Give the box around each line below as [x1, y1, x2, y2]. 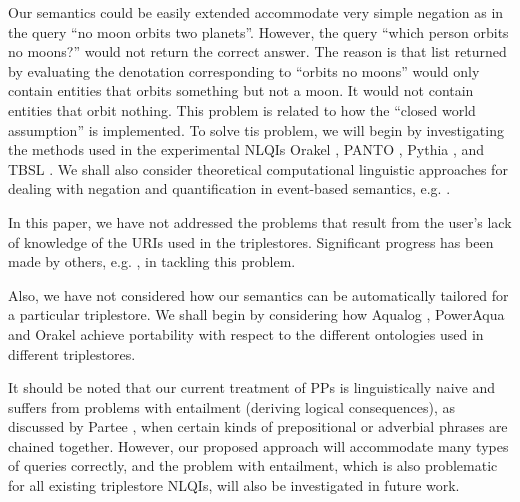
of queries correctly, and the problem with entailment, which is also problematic [8, 455, 498, 476]
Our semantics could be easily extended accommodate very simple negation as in [8, 2, 504, 22]
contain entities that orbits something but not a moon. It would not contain [8, 80, 474, 101]
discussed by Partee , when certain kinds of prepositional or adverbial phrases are [8, 416, 508, 437]
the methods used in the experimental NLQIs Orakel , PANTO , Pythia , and [8, 139, 485, 160]
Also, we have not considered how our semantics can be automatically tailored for [8, 284, 509, 305]
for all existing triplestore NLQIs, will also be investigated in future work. [8, 475, 460, 496]
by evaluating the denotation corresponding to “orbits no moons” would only [8, 60, 480, 81]
